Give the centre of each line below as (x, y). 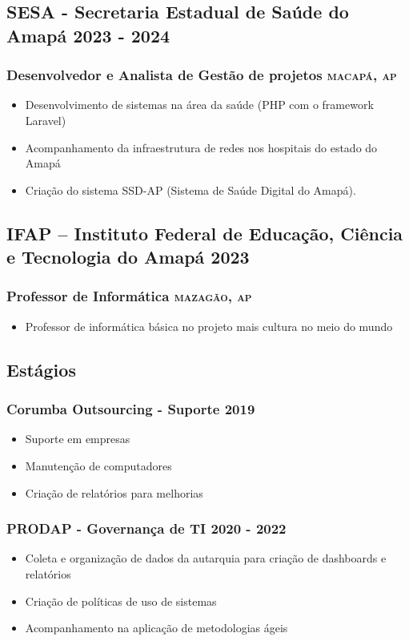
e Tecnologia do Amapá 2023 (128, 257)
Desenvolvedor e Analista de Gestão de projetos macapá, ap (202, 75)
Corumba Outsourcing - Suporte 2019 (131, 409)
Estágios (41, 369)
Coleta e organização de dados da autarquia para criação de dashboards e (206, 558)
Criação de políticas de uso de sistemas (121, 601)
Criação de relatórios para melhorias (114, 492)
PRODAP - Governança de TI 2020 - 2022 (146, 528)
